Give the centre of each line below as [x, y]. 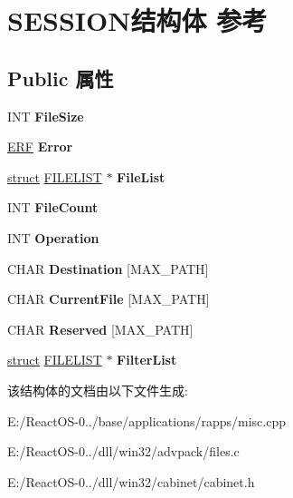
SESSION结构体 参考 [137, 20]
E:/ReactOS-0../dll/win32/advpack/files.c [123, 451]
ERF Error [40, 146]
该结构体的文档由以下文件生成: [98, 390]
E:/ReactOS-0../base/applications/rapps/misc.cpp [146, 420]
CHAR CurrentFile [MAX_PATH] [109, 299]
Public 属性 [61, 78]
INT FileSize [46, 116]
